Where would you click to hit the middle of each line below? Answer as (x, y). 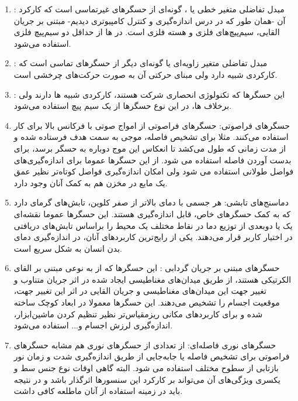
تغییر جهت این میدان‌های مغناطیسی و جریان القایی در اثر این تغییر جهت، (140, 291)
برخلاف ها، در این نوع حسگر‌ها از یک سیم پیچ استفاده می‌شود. (123, 106)
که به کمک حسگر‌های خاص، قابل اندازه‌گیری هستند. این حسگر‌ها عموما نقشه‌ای (152, 213)
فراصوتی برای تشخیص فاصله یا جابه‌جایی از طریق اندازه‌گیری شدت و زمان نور (152, 356)
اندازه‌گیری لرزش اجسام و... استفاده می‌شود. (93, 325)
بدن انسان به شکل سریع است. (68, 248)
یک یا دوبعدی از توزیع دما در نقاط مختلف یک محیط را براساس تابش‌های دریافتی (153, 225)
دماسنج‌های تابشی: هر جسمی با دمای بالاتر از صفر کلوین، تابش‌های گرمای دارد (151, 202)
